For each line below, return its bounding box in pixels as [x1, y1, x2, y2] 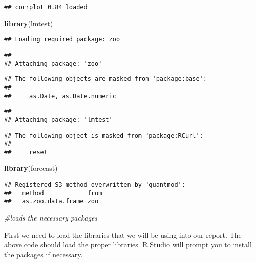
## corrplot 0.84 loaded [4, 4, 88, 11]
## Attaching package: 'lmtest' [4, 116, 113, 123]
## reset [4, 148, 48, 156]
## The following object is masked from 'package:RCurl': [4, 131, 203, 139]
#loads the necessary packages [4, 212, 98, 223]
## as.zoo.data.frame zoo [4, 198, 99, 205]
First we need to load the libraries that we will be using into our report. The [4, 229, 242, 240]
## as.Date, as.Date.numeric [4, 92, 116, 100]
